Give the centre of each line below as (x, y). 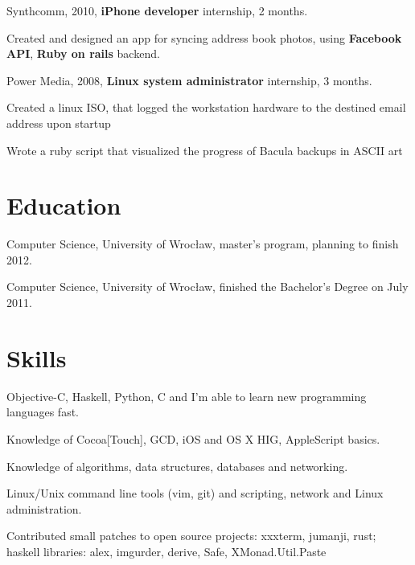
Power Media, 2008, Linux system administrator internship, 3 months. (189, 80)
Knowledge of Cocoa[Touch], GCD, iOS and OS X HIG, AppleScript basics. (193, 438)
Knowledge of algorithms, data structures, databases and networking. (177, 466)
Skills (37, 357)
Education (64, 205)
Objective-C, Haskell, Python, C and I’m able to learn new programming (187, 396)
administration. (44, 508)
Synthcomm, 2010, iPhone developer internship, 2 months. (157, 10)
